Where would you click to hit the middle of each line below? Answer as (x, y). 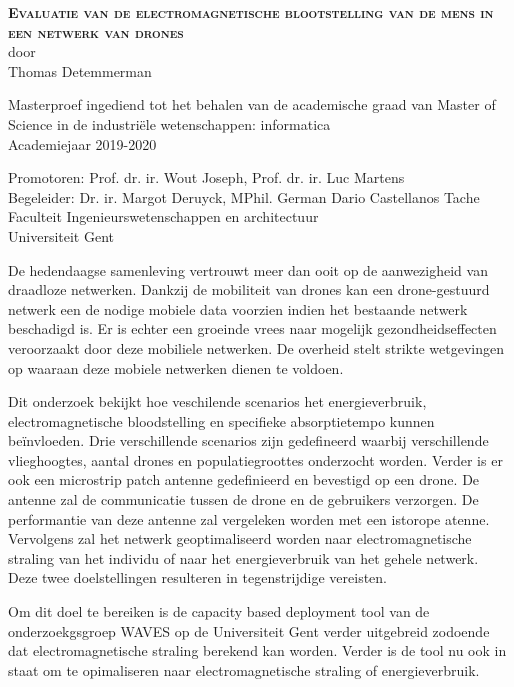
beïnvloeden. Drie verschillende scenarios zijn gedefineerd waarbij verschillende (248, 440)
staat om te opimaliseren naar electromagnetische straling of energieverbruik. (244, 669)
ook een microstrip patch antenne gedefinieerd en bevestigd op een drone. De (244, 479)
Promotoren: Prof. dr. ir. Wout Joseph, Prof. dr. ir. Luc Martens (206, 177)
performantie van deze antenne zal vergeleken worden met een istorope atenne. (249, 518)
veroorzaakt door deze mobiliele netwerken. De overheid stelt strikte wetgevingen (256, 347)
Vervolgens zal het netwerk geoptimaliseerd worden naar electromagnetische (240, 538)
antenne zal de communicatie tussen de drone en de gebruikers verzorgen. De (243, 499)
